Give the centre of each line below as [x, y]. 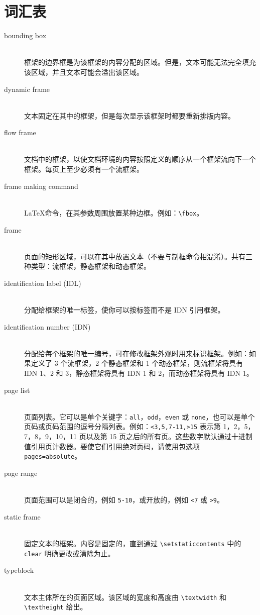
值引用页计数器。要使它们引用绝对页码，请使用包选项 [112, 446]
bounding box [25, 35]
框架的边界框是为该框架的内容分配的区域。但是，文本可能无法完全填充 [140, 62]
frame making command [41, 186]
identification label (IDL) [43, 283]
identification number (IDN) [47, 326]
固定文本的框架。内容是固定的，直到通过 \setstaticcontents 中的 [133, 543]
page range [21, 473]
